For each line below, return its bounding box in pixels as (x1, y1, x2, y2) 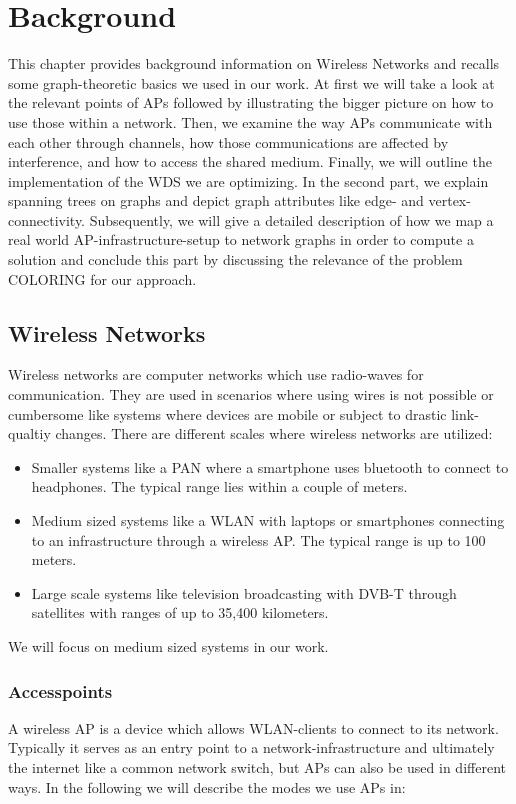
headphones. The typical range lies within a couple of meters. (31, 476, 408, 497)
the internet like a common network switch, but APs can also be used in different (8, 756, 506, 777)
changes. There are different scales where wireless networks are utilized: (55, 423, 493, 444)
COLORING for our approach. (8, 268, 197, 289)
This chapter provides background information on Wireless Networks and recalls (8, 53, 500, 74)
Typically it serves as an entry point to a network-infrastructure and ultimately (8, 737, 495, 758)
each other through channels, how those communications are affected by (8, 131, 449, 152)
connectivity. (8, 209, 86, 230)
